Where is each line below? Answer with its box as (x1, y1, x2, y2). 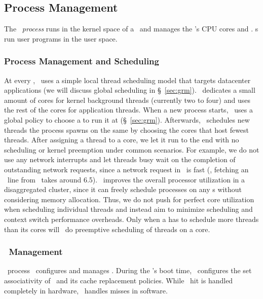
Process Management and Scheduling (4, 55, 159, 67)
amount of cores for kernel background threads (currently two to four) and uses (4, 94, 250, 105)
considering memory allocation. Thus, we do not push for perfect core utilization (4, 194, 254, 204)
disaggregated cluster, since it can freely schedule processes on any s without (4, 184, 242, 195)
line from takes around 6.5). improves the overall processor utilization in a (7, 174, 245, 184)
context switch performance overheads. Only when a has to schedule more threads (4, 213, 259, 224)
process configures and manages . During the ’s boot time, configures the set (7, 265, 252, 276)
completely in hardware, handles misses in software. (4, 285, 168, 295)
